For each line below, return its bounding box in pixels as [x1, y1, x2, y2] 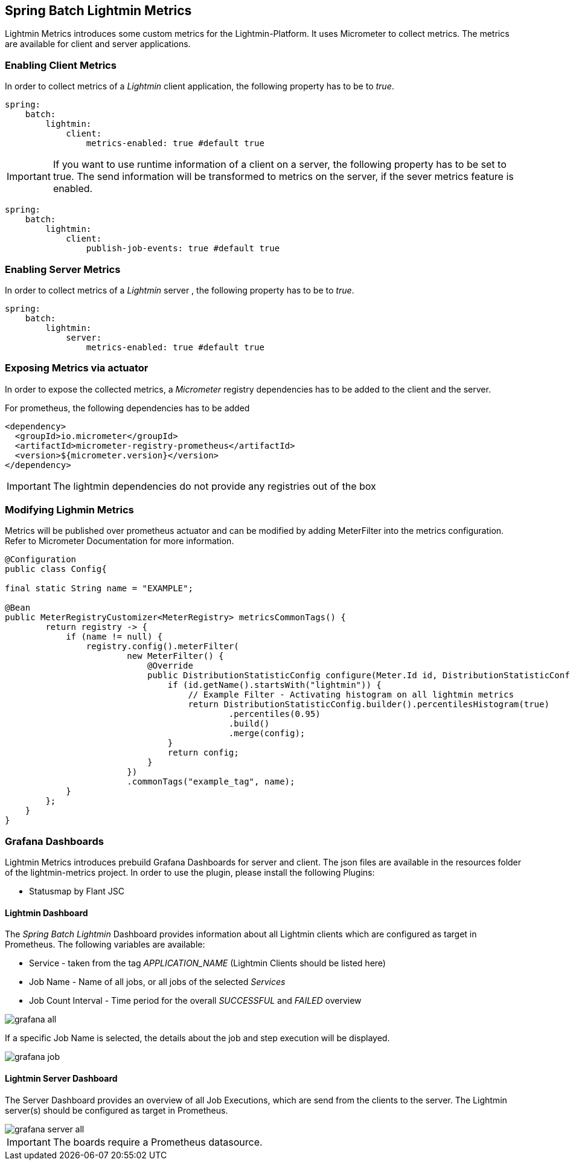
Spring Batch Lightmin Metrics [5, 3, 192, 18]
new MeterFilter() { [127, 651, 224, 661]
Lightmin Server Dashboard [5, 1073, 118, 1083]
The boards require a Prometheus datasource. [53, 1135, 263, 1148]
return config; [167, 748, 239, 758]
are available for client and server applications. [5, 39, 191, 50]
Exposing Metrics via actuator [5, 362, 149, 374]
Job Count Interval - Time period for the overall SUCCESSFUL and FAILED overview [29, 995, 362, 1006]
